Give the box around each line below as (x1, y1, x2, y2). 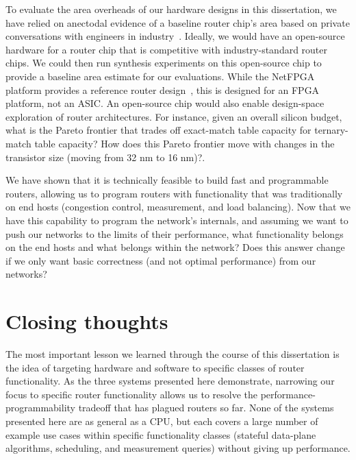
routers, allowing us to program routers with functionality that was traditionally (5, 186, 343, 200)
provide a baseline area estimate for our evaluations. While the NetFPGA (5, 69, 315, 83)
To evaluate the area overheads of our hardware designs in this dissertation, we (5, 2, 337, 16)
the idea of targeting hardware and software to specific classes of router (5, 360, 305, 374)
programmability (5, 400, 75, 415)
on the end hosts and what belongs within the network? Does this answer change (5, 240, 345, 254)
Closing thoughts (5, 307, 168, 335)
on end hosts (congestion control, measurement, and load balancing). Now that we (5, 199, 351, 214)
